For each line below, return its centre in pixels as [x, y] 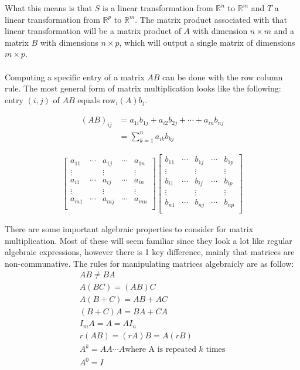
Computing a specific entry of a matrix [75, 77]
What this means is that [49, 8]
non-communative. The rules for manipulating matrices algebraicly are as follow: [149, 263]
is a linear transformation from [158, 8]
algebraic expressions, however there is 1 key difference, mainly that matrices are [150, 252]
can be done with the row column [223, 77]
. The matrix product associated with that [211, 19]
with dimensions [69, 42]
